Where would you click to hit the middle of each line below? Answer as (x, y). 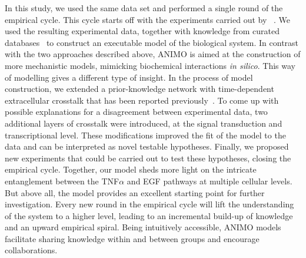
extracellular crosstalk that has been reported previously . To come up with (142, 100)
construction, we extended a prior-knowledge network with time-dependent (139, 89)
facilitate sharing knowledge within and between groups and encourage (132, 238)
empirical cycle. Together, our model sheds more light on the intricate (131, 169)
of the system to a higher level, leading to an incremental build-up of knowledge (149, 215)
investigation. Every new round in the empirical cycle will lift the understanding (149, 204)
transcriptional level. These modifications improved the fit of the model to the (145, 135)
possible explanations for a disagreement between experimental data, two (136, 112)
